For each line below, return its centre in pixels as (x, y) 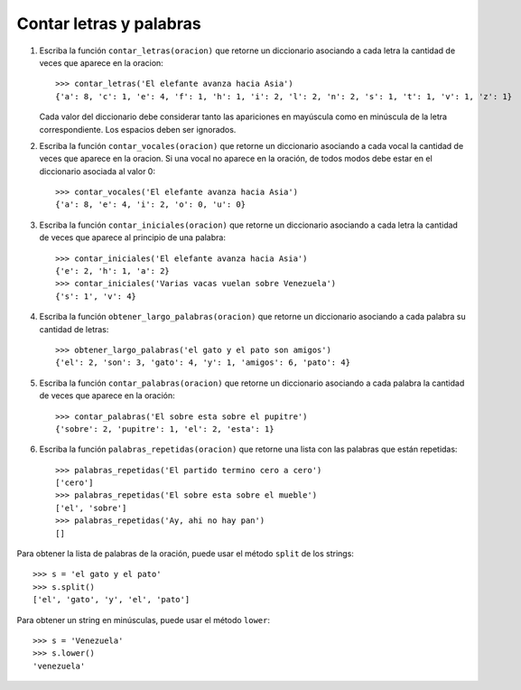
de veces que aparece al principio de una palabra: (132, 238)
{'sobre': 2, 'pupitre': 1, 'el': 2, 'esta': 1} (165, 429)
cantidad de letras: (74, 329)
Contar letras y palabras (109, 23)
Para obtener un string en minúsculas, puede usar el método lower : (144, 620)
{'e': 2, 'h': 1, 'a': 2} (113, 271)
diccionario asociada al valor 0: (97, 171)
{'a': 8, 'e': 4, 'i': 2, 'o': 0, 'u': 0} (151, 205)
